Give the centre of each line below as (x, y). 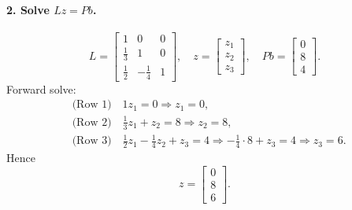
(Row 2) (92, 122)
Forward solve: (41, 88)
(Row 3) (92, 141)
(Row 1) (92, 105)
